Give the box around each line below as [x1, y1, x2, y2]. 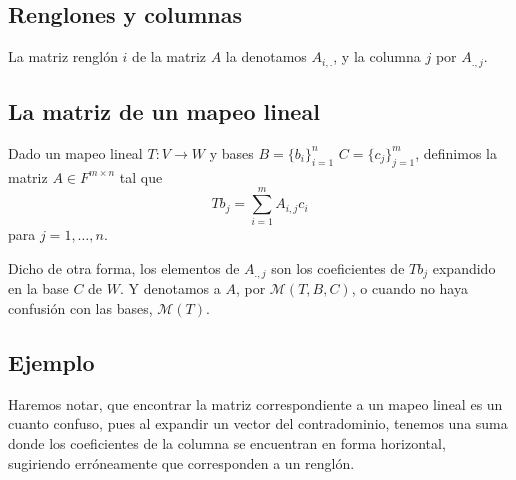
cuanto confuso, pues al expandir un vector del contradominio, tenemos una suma [8, 413, 508, 434]
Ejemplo [8, 347, 95, 377]
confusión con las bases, [8, 298, 153, 319]
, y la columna [333, 46, 421, 67]
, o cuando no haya [351, 278, 468, 299]
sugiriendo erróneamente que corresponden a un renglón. [8, 452, 355, 473]
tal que [119, 166, 163, 187]
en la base [8, 278, 69, 299]
